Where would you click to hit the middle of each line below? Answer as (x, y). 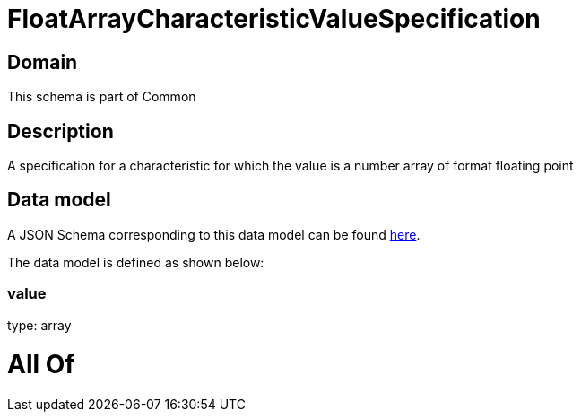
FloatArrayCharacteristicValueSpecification (274, 19)
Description (61, 131)
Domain (43, 62)
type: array (39, 325)
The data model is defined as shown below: (136, 262)
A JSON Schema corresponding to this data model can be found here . (214, 234)
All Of (41, 365)
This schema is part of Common (102, 97)
